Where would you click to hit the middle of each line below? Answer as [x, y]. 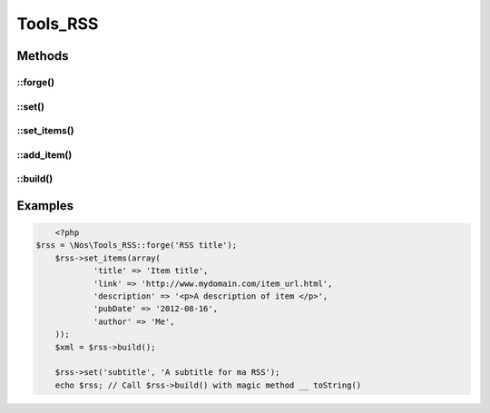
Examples [45, 206]
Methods [43, 56]
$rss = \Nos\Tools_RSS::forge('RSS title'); [137, 246]
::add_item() [44, 154]
